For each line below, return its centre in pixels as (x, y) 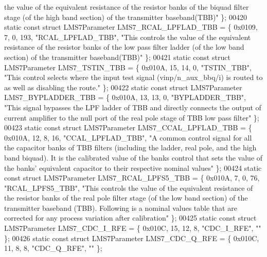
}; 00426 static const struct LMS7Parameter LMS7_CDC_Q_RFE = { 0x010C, (132, 238)
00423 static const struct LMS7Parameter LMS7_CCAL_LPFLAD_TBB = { (128, 127)
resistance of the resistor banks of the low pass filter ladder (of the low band (124, 47)
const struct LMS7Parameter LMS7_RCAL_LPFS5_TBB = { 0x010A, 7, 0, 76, (132, 178)
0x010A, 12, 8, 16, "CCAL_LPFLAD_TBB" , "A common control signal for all (128, 137)
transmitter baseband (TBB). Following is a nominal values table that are (121, 207)
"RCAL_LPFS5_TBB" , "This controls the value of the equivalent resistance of (129, 187)
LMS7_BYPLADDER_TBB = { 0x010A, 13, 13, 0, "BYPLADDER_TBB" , (125, 97)
